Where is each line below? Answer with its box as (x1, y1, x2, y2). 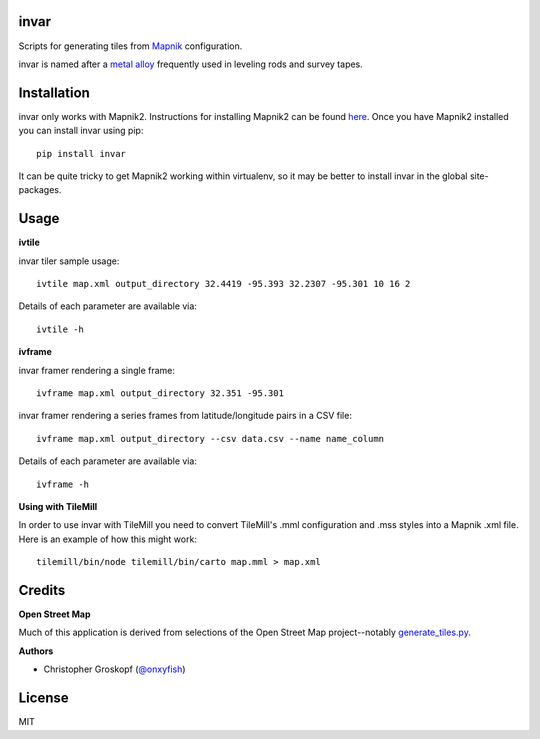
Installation (18, 84, 90, 101)
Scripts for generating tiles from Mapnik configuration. (18, 40, 243, 52)
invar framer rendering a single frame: (18, 364, 175, 376)
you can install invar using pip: (18, 125, 144, 137)
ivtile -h (36, 323, 84, 335)
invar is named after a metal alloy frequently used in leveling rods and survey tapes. (18, 58, 364, 70)
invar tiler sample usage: (18, 255, 120, 267)
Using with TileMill (18, 500, 98, 512)
